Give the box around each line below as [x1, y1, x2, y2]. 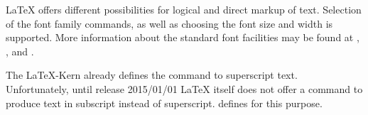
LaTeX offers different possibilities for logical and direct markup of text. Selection [6, 2, 362, 16]
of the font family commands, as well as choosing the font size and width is [6, 16, 333, 31]
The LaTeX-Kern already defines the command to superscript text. [6, 67, 298, 82]
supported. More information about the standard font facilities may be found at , [6, 30, 359, 45]
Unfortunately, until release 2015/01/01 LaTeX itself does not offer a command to [6, 81, 363, 96]
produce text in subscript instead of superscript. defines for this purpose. [6, 95, 323, 110]
